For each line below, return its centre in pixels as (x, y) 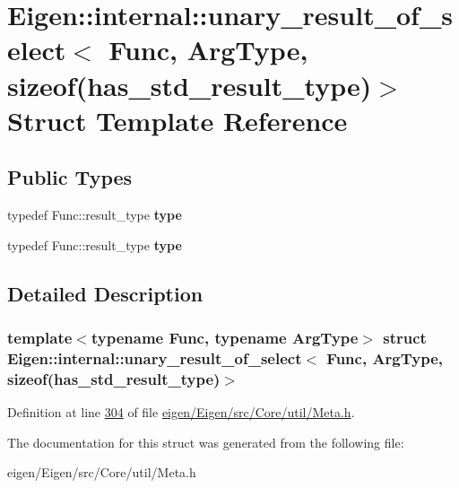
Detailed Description (105, 293)
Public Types (70, 177)
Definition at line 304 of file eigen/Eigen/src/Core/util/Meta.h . (181, 412)
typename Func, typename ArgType (225, 338)
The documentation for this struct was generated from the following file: (206, 442)
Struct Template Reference (178, 120)
